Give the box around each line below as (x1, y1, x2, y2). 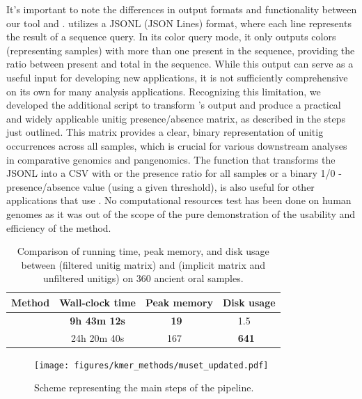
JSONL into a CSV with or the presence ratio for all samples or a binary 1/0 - (6, 166, 342, 180)
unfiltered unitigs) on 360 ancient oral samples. (42, 271, 244, 285)
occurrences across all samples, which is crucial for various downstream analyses (6, 138, 347, 152)
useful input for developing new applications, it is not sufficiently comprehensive (6, 70, 348, 84)
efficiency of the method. (6, 220, 111, 235)
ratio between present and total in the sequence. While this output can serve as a (6, 56, 354, 71)
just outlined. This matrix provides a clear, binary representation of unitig (6, 125, 324, 139)
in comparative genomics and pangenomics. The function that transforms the (6, 152, 336, 166)
